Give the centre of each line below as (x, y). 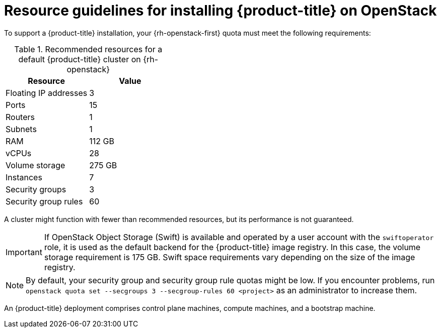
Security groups (36, 189)
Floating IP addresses (47, 93)
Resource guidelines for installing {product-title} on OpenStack (220, 11)
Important (24, 252)
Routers (20, 117)
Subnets (21, 129)
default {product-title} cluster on (80, 59)
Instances (24, 177)
